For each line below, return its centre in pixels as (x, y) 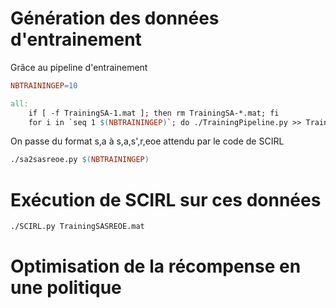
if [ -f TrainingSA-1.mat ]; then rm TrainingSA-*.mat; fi (154, 113)
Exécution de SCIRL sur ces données (166, 199)
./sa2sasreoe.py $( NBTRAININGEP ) (80, 160)
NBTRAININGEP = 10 (44, 85)
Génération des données (115, 18)
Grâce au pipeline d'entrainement (79, 67)
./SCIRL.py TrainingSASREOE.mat (77, 227)
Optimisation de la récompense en (156, 266)
